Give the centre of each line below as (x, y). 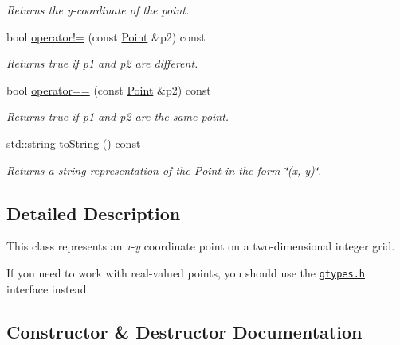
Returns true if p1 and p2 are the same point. (118, 116)
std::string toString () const (74, 143)
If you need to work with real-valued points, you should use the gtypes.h (186, 272)
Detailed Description (94, 213)
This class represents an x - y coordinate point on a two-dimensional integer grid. (201, 246)
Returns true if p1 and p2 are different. (102, 63)
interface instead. (48, 288)
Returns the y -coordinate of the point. (98, 10)
